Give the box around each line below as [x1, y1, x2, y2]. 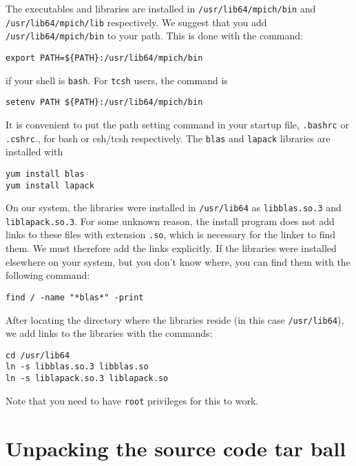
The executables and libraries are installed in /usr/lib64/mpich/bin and [6, 1, 316, 15]
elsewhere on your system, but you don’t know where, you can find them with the [6, 254, 350, 269]
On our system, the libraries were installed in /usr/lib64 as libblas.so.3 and [6, 200, 342, 215]
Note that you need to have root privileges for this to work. [6, 393, 259, 407]
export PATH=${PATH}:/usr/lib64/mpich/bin [6, 52, 203, 63]
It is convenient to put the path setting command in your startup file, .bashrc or [6, 117, 349, 131]
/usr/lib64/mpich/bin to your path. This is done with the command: [6, 28, 303, 43]
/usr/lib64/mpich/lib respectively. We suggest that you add [6, 14, 267, 29]
